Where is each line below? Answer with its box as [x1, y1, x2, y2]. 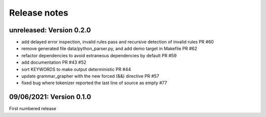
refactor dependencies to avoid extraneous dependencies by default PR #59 [21, 52, 177, 58]
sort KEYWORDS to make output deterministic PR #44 [21, 66, 131, 72]
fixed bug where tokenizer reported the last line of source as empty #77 [21, 80, 167, 86]
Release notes [9, 7, 68, 18]
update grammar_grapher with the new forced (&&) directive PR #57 [21, 73, 160, 79]
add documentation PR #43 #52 [21, 59, 87, 66]
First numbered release [9, 106, 57, 112]
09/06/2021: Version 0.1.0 [9, 93, 91, 101]
